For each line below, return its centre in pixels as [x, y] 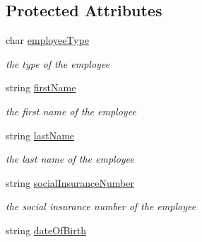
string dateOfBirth [46, 230]
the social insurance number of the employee [101, 206]
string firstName [41, 87]
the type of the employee [58, 63]
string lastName [40, 135]
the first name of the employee [71, 111]
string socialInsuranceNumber [70, 182]
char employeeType [47, 40]
